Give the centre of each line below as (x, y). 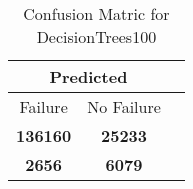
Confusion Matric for (96, 13)
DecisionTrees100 (96, 36)
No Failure (124, 106)
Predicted (88, 76)
